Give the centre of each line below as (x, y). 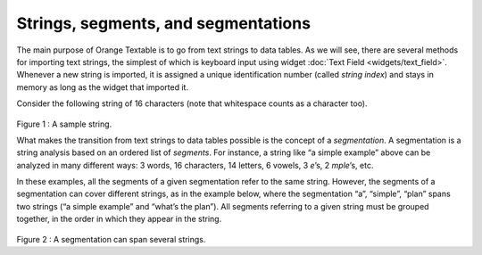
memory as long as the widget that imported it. (103, 87)
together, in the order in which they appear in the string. (119, 219)
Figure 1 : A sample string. (64, 124)
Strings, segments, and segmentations (164, 23)
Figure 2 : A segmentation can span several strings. (111, 239)
